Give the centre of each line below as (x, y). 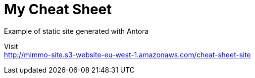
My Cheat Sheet (58, 9)
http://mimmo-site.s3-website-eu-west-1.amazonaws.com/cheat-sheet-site (127, 54)
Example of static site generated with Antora (76, 31)
